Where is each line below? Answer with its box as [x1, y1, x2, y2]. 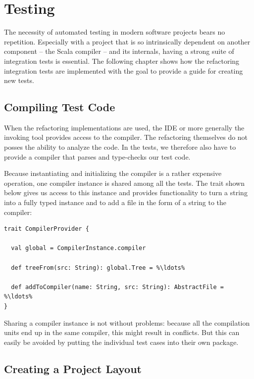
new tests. [4, 75, 34, 85]
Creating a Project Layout [4, 361, 142, 376]
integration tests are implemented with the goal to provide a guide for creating [4, 65, 243, 76]
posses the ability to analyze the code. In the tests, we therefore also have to [4, 142, 236, 152]
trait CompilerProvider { [4, 225, 89, 233]
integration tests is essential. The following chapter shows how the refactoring [4, 55, 240, 66]
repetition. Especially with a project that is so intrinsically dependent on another [4, 36, 251, 46]
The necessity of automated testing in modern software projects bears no [4, 27, 225, 37]
